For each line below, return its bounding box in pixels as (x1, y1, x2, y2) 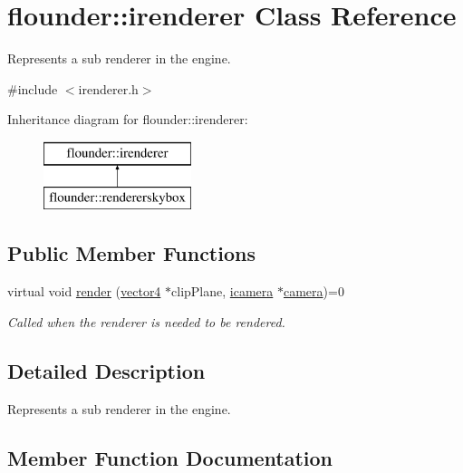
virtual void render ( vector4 (7, 282, 161, 301)
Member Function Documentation (7, 443, 333, 471)
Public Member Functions (7, 239, 256, 267)
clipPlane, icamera (171, 282, 274, 301)
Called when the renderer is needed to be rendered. (7, 312, 285, 331)
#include (7, 79, 58, 98)
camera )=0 (283, 282, 344, 301)
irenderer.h (78, 79, 139, 98)
